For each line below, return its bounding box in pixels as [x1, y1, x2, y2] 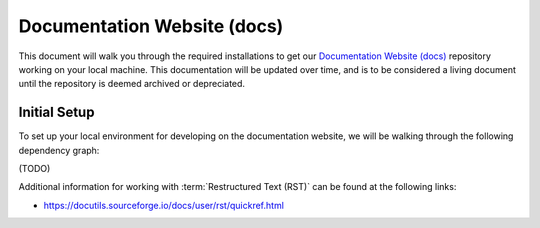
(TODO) [18, 163, 51, 175]
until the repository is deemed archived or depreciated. [18, 78, 245, 90]
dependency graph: [18, 144, 100, 156]
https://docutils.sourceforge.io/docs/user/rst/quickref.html [43, 199, 285, 211]
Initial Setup [18, 104, 95, 121]
